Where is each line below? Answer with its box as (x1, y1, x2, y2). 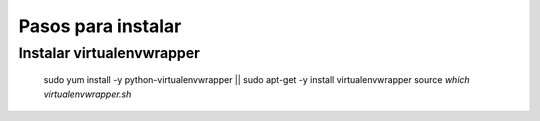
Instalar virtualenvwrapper (18, 44, 200, 62)
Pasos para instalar (18, 15, 182, 37)
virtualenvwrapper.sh (43, 88, 132, 100)
